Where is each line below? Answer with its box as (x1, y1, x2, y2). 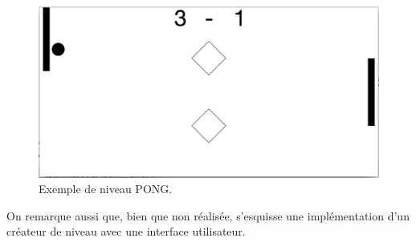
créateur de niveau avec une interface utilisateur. (6, 223, 246, 240)
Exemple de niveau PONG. (39, 180, 173, 197)
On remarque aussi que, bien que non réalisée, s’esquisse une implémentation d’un (6, 207, 410, 224)
